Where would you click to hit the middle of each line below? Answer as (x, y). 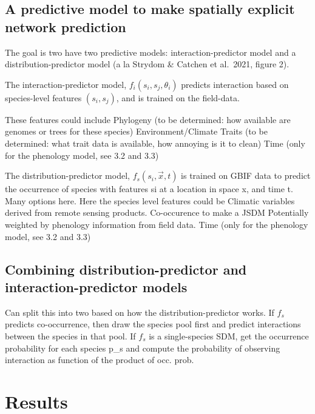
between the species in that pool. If (70, 336)
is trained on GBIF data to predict (246, 175)
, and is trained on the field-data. (178, 97)
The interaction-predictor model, (66, 84)
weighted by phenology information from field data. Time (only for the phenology (157, 224)
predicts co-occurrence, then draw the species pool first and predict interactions (153, 324)
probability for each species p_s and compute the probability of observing (143, 348)
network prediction (66, 26)
